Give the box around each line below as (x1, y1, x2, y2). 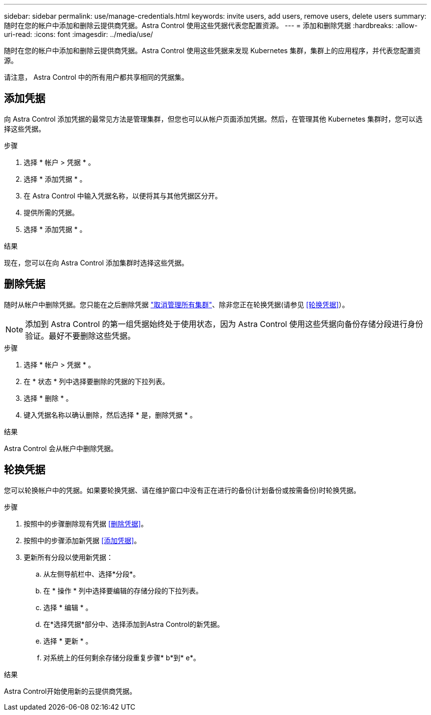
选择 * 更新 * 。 (43, 636, 92, 645)
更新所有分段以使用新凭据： (24, 552, 113, 561)
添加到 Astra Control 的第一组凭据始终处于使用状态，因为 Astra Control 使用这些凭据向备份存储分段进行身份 (25, 319, 423, 329)
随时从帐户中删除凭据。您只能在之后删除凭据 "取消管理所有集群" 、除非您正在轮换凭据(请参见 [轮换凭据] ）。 (4, 300, 349, 309)
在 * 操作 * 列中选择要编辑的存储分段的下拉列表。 (43, 586, 203, 595)
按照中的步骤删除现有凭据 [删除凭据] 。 (24, 519, 148, 528)
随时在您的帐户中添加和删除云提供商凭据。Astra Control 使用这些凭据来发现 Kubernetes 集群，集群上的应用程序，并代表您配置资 (4, 46, 421, 55)
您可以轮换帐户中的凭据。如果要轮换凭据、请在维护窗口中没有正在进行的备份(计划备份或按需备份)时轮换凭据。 (4, 486, 361, 494)
